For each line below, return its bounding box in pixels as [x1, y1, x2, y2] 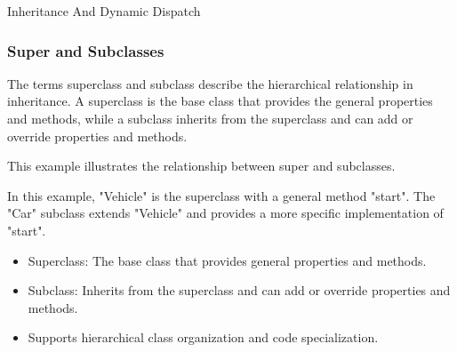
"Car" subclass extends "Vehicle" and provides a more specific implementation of [7, 204, 444, 222]
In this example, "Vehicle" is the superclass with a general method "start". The [7, 186, 436, 204]
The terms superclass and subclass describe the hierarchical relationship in [7, 74, 413, 92]
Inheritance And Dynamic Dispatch [7, 2, 201, 20]
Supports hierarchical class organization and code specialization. [28, 328, 379, 347]
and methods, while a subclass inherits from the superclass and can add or [7, 109, 413, 127]
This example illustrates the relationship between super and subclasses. [7, 156, 396, 175]
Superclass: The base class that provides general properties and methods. [28, 251, 427, 269]
